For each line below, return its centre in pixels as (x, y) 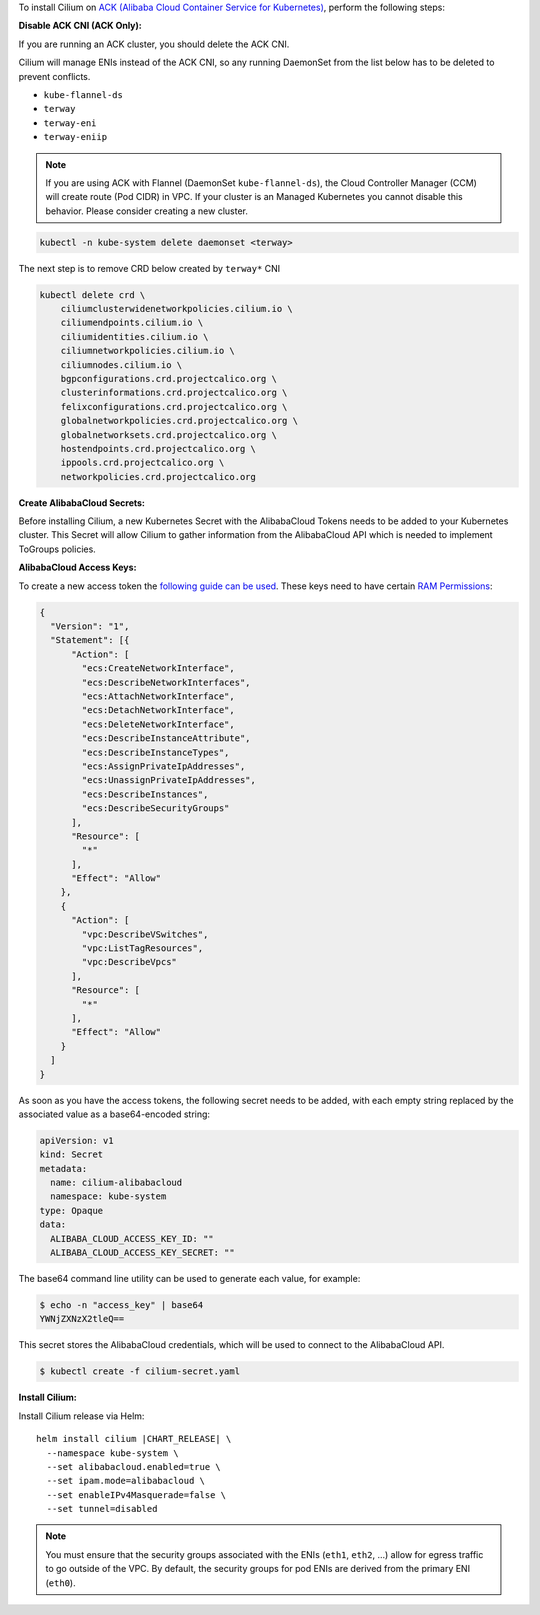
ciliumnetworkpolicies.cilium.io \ (147, 351)
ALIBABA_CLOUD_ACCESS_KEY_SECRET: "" (142, 1253)
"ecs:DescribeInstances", (145, 794)
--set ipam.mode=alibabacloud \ (125, 1481)
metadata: (63, 1168)
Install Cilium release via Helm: (81, 1416)
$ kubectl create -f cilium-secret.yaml (139, 1371)
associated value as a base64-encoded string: (114, 1114)
